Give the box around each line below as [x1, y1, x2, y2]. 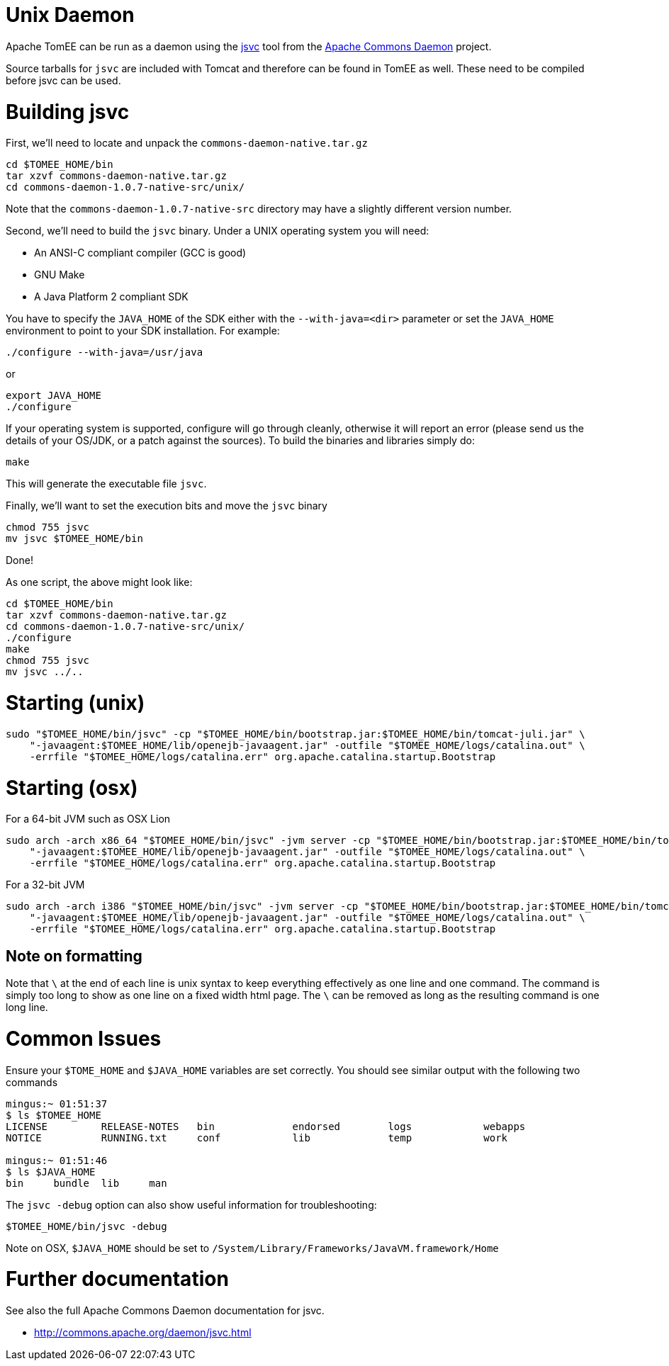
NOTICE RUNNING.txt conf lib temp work [6, 1131, 508, 1144]
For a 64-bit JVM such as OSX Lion [6, 813, 171, 825]
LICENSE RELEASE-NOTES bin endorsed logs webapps [6, 1120, 526, 1132]
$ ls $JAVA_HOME [6, 1165, 96, 1178]
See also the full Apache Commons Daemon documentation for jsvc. [6, 1304, 325, 1317]
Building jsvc [6, 99, 130, 124]
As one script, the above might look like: [6, 576, 193, 589]
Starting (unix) [6, 691, 145, 715]
